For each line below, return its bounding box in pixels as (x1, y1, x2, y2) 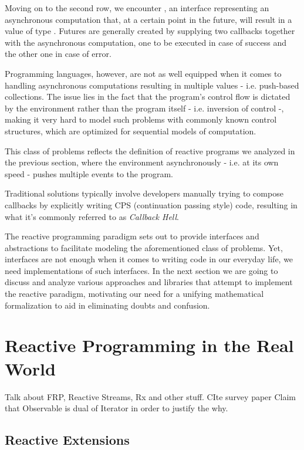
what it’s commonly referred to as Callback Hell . (5, 210, 180, 222)
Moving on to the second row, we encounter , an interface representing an (5, 2, 269, 13)
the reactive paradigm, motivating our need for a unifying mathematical (5, 287, 264, 300)
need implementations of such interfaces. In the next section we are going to (5, 264, 278, 276)
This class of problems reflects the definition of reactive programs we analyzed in (5, 144, 295, 157)
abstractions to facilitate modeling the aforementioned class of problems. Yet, (5, 241, 283, 253)
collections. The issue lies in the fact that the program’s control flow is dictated (5, 90, 291, 103)
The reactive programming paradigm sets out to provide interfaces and (5, 230, 259, 242)
